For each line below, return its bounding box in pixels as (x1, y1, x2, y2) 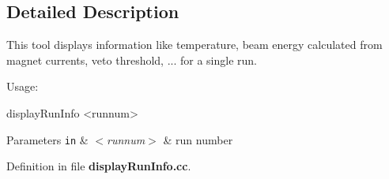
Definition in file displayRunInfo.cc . (6, 158, 191, 174)
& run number (163, 131, 233, 147)
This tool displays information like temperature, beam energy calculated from (6, 36, 383, 53)
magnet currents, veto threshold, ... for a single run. (6, 51, 258, 68)
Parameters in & (6, 131, 89, 147)
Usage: (6, 78, 39, 95)
